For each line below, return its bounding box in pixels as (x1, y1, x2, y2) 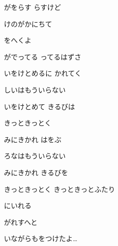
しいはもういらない (4, 84, 66, 94)
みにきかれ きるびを (4, 167, 68, 177)
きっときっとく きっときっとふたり (4, 184, 116, 194)
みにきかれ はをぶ (4, 134, 61, 144)
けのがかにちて (4, 18, 52, 29)
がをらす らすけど (4, 2, 61, 12)
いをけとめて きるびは (4, 101, 75, 111)
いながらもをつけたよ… (4, 233, 78, 244)
